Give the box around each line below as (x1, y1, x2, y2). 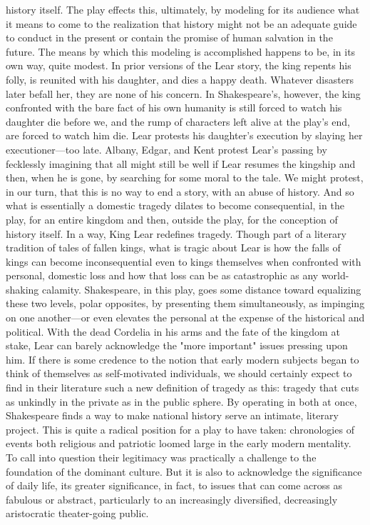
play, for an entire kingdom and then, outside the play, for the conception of (6, 211, 338, 226)
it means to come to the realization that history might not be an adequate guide (6, 16, 357, 31)
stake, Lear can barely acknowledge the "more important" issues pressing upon (6, 338, 348, 353)
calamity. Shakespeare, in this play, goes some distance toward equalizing (42, 281, 361, 296)
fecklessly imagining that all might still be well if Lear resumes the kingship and (6, 156, 356, 171)
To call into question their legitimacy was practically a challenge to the (6, 450, 317, 464)
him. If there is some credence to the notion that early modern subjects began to (6, 351, 359, 366)
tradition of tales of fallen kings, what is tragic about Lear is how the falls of (6, 240, 341, 255)
